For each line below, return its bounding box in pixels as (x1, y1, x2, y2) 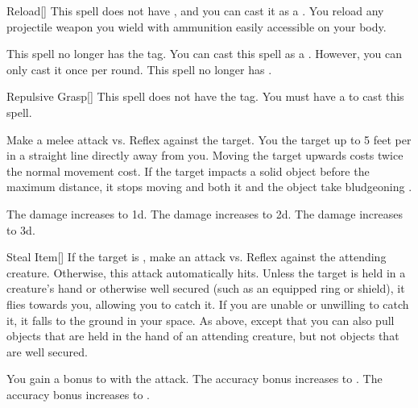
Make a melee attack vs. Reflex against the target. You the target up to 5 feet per (6, 131, 412, 148)
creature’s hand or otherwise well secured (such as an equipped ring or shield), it (6, 280, 405, 297)
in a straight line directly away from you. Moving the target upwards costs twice (6, 147, 404, 164)
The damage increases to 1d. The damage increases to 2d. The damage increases (6, 205, 404, 222)
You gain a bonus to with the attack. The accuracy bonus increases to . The (6, 370, 383, 387)
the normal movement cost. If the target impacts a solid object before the (6, 162, 370, 179)
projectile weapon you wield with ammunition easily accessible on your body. (6, 18, 387, 35)
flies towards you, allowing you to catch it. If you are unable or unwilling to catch (6, 295, 409, 312)
